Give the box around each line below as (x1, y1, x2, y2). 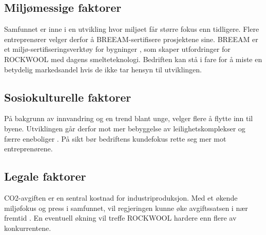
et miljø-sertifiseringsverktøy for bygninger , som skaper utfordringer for (4, 44, 231, 54)
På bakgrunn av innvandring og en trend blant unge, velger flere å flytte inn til (4, 113, 253, 124)
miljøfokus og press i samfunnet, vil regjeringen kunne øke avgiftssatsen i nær (4, 202, 248, 213)
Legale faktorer (4, 168, 86, 184)
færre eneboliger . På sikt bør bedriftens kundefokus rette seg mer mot (4, 133, 226, 144)
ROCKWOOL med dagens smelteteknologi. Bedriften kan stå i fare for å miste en (4, 53, 262, 64)
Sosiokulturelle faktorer (4, 89, 131, 105)
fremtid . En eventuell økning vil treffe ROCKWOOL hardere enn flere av (4, 212, 237, 223)
